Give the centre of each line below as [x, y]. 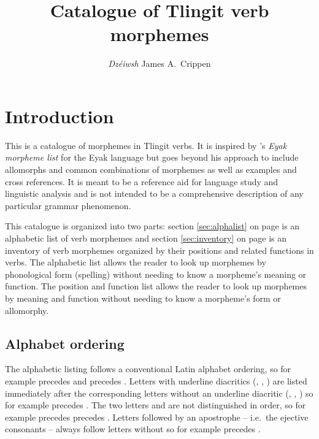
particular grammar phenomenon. [68, 205]
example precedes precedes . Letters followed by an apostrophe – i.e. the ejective [157, 417]
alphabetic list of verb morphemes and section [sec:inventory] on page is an [146, 238]
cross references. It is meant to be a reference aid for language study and [142, 181]
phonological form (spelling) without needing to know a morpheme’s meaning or [156, 274]
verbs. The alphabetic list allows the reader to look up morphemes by [136, 262]
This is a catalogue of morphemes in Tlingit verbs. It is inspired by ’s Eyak [146, 145]
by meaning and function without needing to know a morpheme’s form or [143, 298]
